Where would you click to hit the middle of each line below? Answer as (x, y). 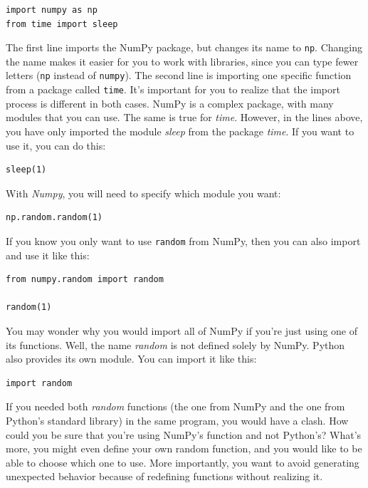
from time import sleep (62, 24)
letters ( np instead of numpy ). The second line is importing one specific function (179, 75)
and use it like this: (48, 255)
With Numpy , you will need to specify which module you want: (143, 193)
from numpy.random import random (85, 280)
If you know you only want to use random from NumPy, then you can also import (183, 240)
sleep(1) (26, 170)
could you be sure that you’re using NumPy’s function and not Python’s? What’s (184, 434)
